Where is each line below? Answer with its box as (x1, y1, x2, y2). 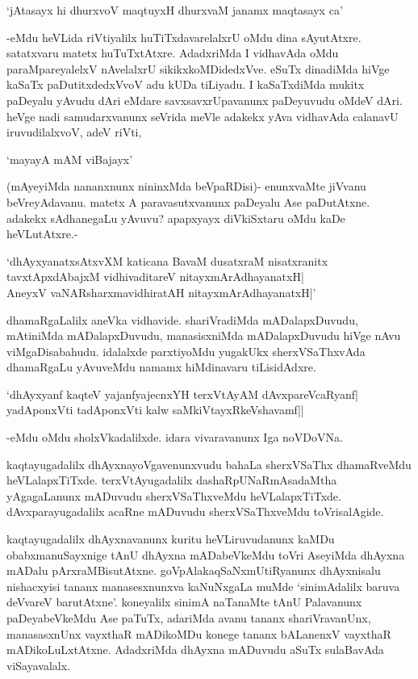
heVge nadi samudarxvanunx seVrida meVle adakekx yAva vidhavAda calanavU (6, 107, 399, 124)
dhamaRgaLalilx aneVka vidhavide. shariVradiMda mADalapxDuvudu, (6, 311, 358, 328)
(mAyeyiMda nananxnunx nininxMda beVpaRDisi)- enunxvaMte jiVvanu (6, 178, 366, 195)
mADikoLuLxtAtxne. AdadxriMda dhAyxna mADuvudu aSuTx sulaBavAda (6, 641, 384, 658)
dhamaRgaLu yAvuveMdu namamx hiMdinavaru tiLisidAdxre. (6, 358, 316, 375)
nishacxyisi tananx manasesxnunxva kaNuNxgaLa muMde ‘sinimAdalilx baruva (6, 577, 400, 594)
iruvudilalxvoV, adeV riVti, (6, 124, 142, 140)
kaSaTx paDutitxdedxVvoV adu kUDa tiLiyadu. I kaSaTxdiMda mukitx (6, 76, 365, 93)
